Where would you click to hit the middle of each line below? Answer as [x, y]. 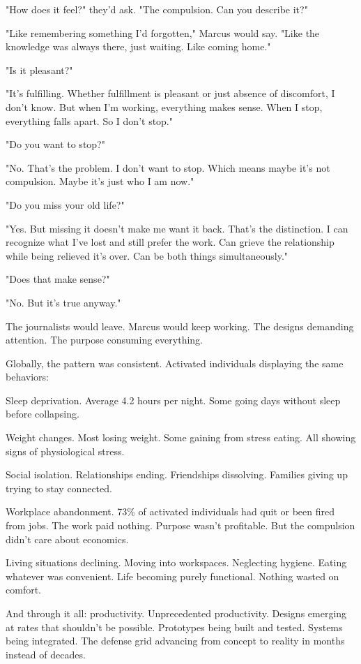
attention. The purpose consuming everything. [104, 340]
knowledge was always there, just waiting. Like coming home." [138, 46]
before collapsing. [43, 414]
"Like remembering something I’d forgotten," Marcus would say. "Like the [163, 32]
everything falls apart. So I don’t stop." [90, 120]
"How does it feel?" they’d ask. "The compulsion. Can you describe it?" [157, 9]
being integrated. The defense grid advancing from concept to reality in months [175, 641]
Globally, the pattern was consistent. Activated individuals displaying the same [175, 363]
